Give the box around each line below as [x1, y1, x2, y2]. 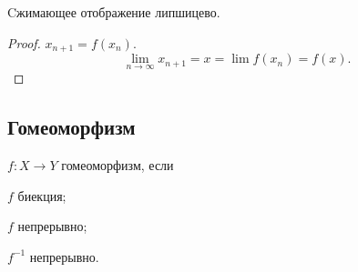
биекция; [17, 186, 66, 205]
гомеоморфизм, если [61, 156, 174, 175]
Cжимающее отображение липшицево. [7, 3, 220, 21]
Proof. [7, 33, 41, 52]
